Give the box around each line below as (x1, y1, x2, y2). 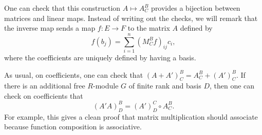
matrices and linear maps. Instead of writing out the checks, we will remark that (4, 12, 258, 23)
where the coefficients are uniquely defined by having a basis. (4, 52, 196, 62)
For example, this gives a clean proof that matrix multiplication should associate (4, 111, 258, 122)
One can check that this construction (4, 3, 121, 13)
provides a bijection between (151, 3, 240, 13)
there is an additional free (4, 80, 85, 91)
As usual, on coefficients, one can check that (4, 69, 143, 80)
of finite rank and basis (128, 80, 201, 91)
